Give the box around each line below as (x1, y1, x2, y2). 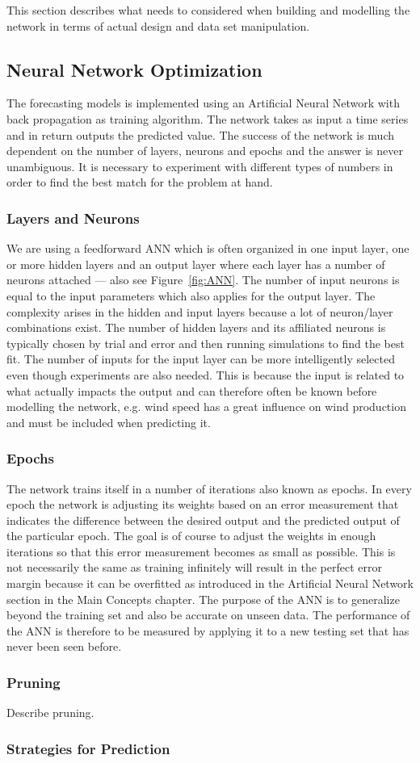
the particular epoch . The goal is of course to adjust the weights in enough (6, 527, 376, 544)
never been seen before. (6, 638, 122, 655)
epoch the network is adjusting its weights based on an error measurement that (6, 496, 399, 513)
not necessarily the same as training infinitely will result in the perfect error (6, 559, 382, 576)
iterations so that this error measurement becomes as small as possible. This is (6, 543, 396, 560)
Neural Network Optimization (6, 57, 262, 82)
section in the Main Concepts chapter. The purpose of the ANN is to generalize (6, 590, 400, 607)
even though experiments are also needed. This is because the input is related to (6, 366, 405, 383)
